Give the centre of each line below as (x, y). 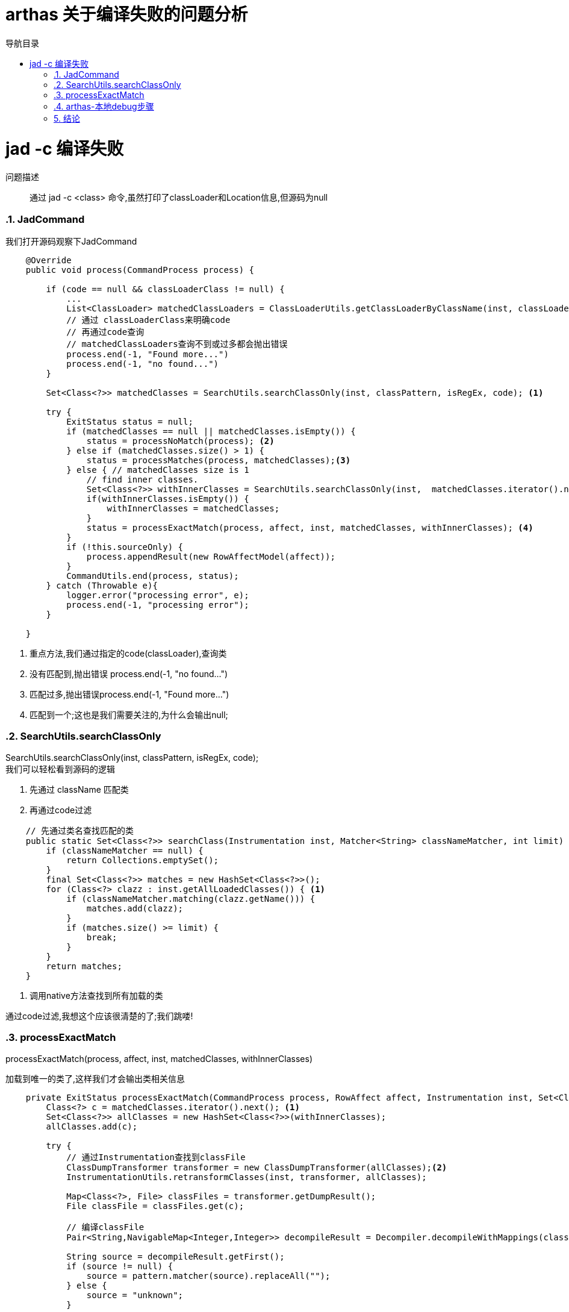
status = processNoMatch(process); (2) (180, 441)
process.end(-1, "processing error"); (158, 605)
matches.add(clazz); (135, 908)
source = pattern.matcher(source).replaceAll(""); (208, 1276)
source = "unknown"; (135, 1295)
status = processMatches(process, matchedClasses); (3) (219, 460)
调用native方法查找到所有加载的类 (96, 995)
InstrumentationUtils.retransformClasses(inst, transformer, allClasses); (247, 1177)
